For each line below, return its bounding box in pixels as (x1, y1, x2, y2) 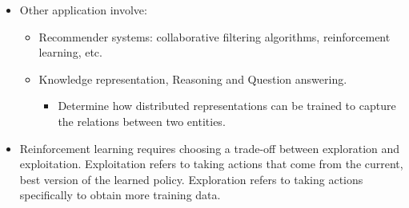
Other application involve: (19, 2, 147, 18)
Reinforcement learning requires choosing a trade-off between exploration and (19, 139, 400, 156)
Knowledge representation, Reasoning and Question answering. (38, 70, 347, 87)
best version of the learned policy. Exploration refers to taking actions (19, 171, 363, 187)
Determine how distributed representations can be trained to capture (58, 97, 396, 114)
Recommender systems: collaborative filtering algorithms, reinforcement (38, 28, 391, 45)
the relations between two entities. (58, 112, 226, 129)
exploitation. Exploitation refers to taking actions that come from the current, (19, 155, 403, 172)
